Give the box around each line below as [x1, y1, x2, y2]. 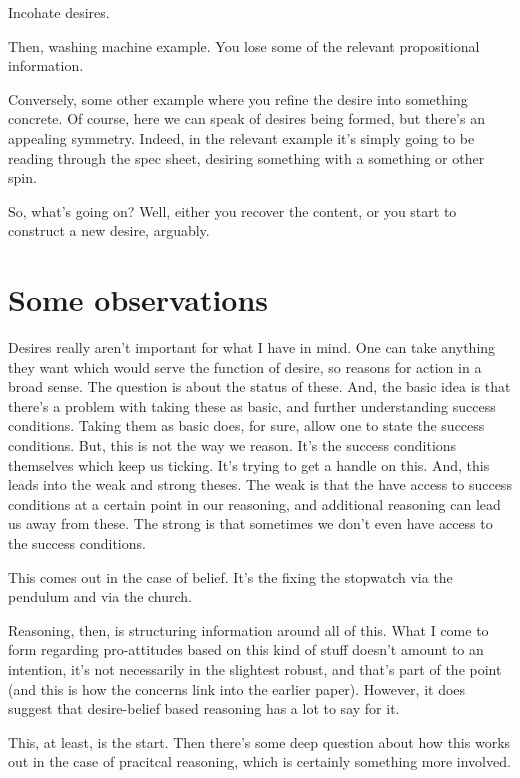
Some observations [8, 279, 269, 320]
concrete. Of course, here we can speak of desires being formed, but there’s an [8, 108, 485, 129]
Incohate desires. [8, 2, 110, 22]
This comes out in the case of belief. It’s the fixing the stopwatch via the [8, 566, 453, 587]
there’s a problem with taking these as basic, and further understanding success [8, 395, 496, 416]
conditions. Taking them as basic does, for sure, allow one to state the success [8, 415, 485, 436]
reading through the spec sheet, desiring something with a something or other [8, 147, 485, 168]
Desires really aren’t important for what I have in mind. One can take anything [8, 337, 496, 358]
